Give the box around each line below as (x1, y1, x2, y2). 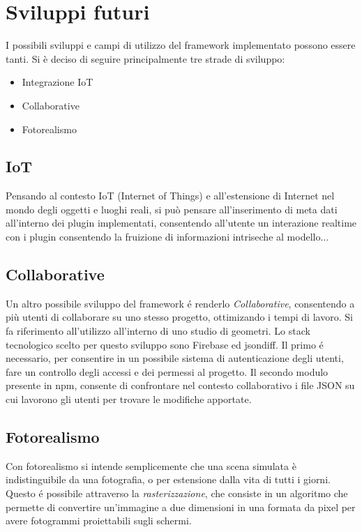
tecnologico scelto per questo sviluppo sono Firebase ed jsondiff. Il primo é (6, 337, 324, 351)
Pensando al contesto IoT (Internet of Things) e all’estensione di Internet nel (6, 188, 335, 203)
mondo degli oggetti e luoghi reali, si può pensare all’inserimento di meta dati (6, 202, 338, 216)
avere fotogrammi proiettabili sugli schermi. (6, 513, 192, 528)
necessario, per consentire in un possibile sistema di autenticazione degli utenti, (6, 351, 344, 365)
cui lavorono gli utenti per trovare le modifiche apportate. (6, 392, 252, 406)
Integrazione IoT (22, 75, 93, 89)
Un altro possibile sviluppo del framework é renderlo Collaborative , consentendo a (6, 296, 355, 310)
